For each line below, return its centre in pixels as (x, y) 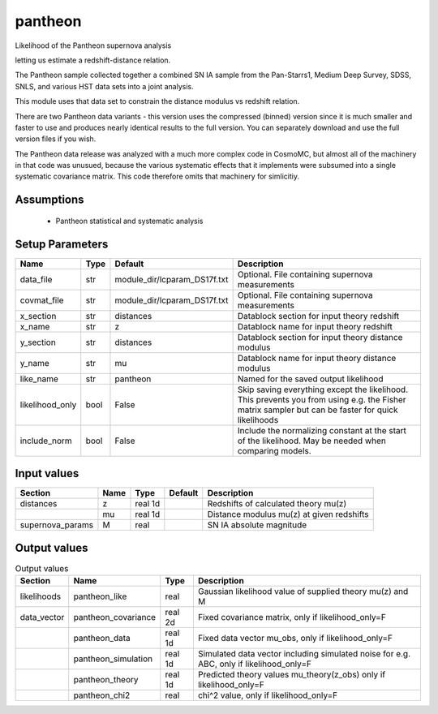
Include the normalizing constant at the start (322, 430)
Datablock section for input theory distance (320, 337)
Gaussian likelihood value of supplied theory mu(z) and (303, 591)
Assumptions (49, 200)
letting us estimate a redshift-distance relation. (93, 60)
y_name (35, 363)
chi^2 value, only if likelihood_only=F (268, 695)
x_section (38, 316)
